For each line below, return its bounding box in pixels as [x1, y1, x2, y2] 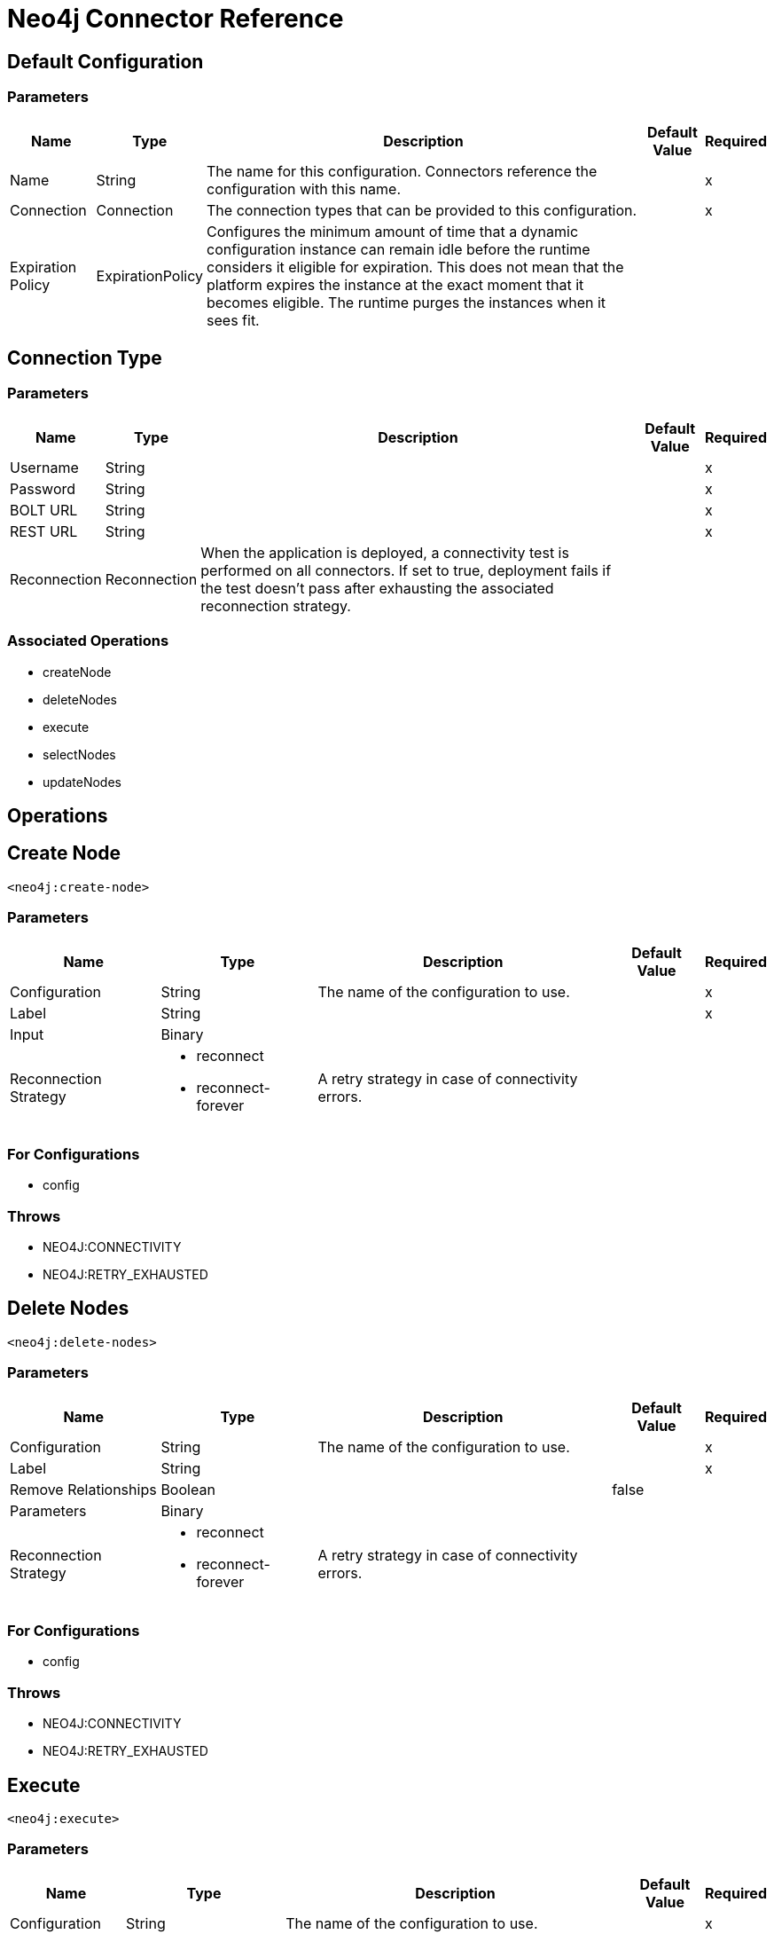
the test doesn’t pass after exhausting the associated [200, 578, 554, 597]
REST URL [10, 522, 78, 540]
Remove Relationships [10, 1480, 157, 1498]
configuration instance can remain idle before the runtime [207, 240, 590, 258]
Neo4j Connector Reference [7, 4, 344, 34]
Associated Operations [7, 632, 169, 650]
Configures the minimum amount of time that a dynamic [207, 222, 579, 240]
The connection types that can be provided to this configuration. [207, 200, 637, 219]
